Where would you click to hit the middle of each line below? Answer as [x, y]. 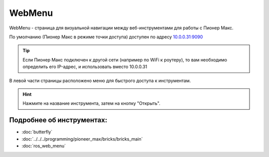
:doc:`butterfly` [37, 132]
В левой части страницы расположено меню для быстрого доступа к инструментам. [100, 80]
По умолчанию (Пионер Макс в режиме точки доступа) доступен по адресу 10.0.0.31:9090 [106, 37]
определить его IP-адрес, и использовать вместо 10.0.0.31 [85, 67]
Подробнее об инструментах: [58, 120]
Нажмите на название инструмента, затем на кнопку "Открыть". [91, 103]
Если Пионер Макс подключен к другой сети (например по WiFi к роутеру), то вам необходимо [125, 60]
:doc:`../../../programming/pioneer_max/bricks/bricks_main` [82, 139]
